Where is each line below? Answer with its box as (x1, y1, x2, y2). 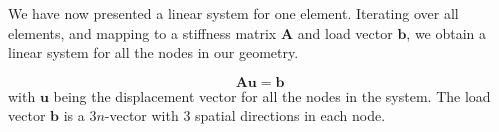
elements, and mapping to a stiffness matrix (8, 22, 277, 43)
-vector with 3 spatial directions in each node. (104, 105, 386, 126)
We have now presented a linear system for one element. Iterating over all (8, 3, 459, 23)
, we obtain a (406, 22, 487, 43)
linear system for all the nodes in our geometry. (8, 42, 299, 63)
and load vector (297, 22, 393, 43)
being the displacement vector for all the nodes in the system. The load (53, 85, 491, 106)
